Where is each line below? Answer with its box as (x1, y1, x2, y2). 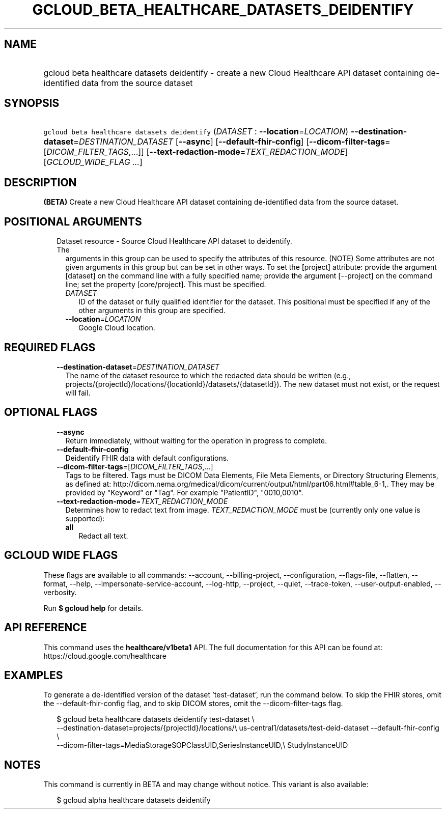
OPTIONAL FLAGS (4, 406, 97, 419)
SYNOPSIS (4, 97, 60, 110)
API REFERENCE (4, 621, 87, 634)
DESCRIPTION (4, 176, 77, 189)
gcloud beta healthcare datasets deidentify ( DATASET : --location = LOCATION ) (43, 126, 349, 137)
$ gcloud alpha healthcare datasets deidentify (57, 796, 211, 805)
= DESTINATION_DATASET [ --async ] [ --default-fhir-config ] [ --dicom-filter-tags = (73, 136, 391, 147)
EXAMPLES (4, 668, 63, 682)
